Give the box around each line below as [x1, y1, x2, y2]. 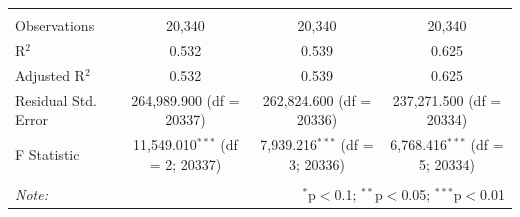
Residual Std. [15, 89, 97, 110]
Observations [15, 15, 95, 35]
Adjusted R [15, 64, 85, 85]
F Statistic [15, 143, 80, 164]
